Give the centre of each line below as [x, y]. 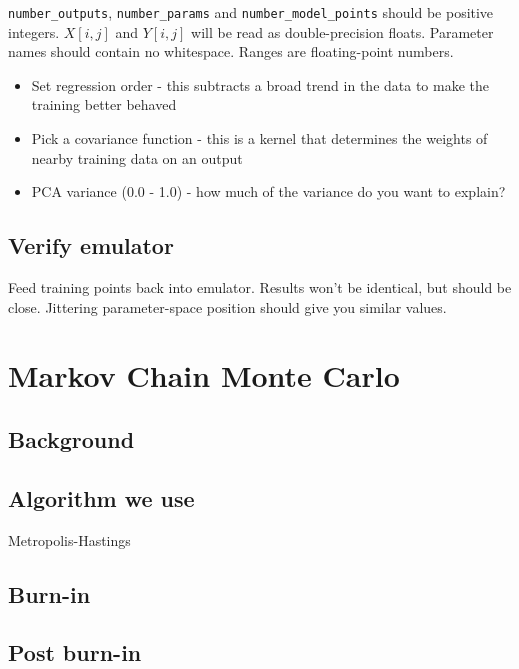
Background [71, 438]
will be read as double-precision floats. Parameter [342, 31]
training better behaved [104, 104]
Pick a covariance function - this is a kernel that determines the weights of [259, 138]
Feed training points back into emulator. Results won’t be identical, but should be [260, 287]
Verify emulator [91, 245]
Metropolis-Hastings [69, 539]
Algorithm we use [101, 497]
